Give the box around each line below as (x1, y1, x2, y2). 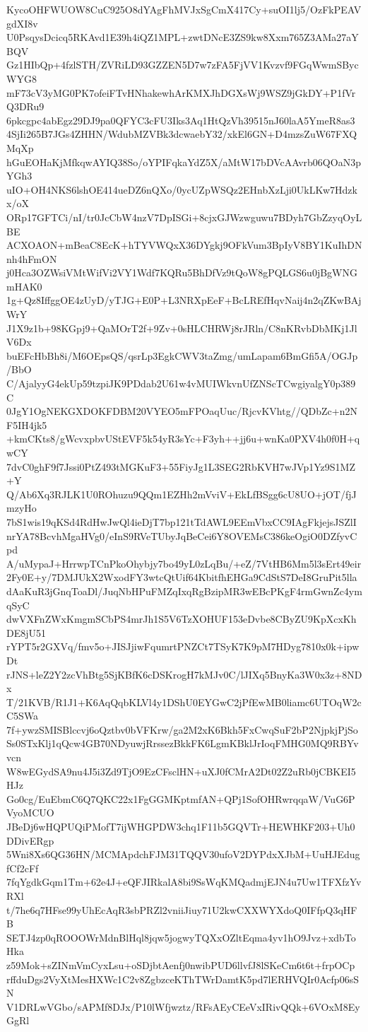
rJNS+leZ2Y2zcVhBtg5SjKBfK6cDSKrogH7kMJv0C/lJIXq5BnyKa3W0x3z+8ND (6, 667, 362, 681)
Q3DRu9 (6, 99, 44, 114)
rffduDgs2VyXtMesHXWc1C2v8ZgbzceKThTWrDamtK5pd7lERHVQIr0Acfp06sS (6, 971, 359, 986)
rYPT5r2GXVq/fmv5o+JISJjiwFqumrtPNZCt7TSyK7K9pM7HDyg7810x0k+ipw (6, 639, 360, 654)
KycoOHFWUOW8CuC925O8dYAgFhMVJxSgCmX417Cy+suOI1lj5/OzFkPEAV (6, 2, 362, 16)
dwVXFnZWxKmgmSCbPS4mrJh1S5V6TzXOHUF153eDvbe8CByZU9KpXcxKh (6, 611, 357, 626)
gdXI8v (6, 16, 38, 30)
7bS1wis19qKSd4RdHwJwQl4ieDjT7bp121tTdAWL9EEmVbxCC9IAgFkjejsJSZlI (6, 514, 357, 529)
